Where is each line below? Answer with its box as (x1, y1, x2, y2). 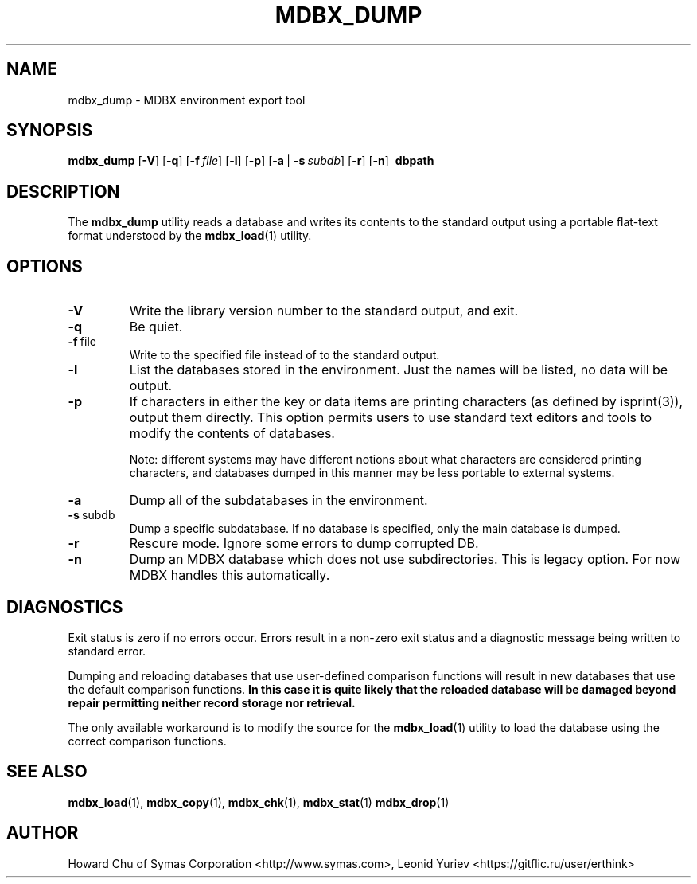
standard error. (68, 643, 146, 658)
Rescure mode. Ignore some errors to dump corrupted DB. (129, 535, 479, 552)
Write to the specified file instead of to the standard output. (129, 348, 440, 362)
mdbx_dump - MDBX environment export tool (68, 92, 306, 107)
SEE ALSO (6, 761, 88, 782)
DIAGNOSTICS (6, 597, 123, 617)
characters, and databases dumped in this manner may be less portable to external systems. (129, 466, 615, 480)
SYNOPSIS (6, 120, 93, 141)
